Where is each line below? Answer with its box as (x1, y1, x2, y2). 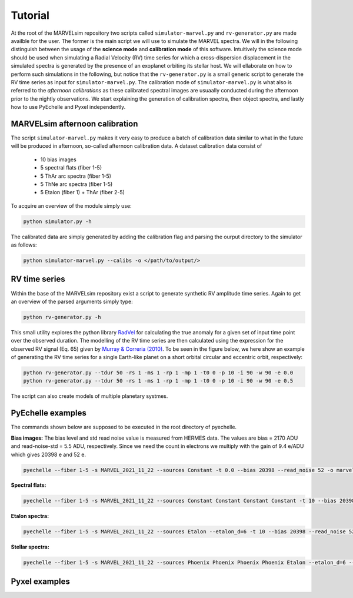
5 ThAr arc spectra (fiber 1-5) (40, 172, 112, 180)
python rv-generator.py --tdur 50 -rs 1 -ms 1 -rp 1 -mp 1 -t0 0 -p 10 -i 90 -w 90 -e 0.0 (23, 370, 294, 376)
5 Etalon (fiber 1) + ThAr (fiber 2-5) (40, 189, 125, 196)
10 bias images (40, 156, 76, 163)
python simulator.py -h (23, 218, 92, 225)
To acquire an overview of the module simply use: (11, 202, 132, 209)
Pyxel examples (11, 576, 70, 586)
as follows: (11, 241, 38, 248)
